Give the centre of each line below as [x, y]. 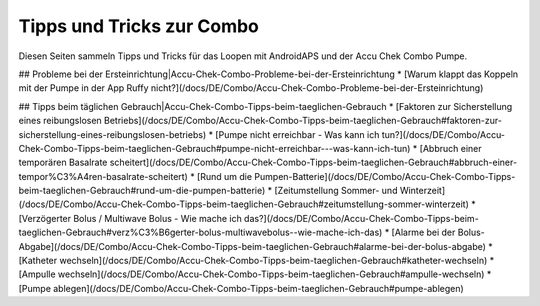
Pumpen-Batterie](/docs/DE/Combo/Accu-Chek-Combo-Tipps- [385, 176]
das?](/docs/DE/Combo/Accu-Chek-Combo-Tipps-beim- [361, 218]
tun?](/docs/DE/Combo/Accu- [443, 134]
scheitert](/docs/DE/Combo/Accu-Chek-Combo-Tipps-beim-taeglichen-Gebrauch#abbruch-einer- [313, 162]
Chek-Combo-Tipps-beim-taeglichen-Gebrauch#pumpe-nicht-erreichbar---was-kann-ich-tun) [214, 148]
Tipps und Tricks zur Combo [139, 26]
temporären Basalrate [63, 162]
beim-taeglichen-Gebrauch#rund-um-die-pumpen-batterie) [142, 191]
